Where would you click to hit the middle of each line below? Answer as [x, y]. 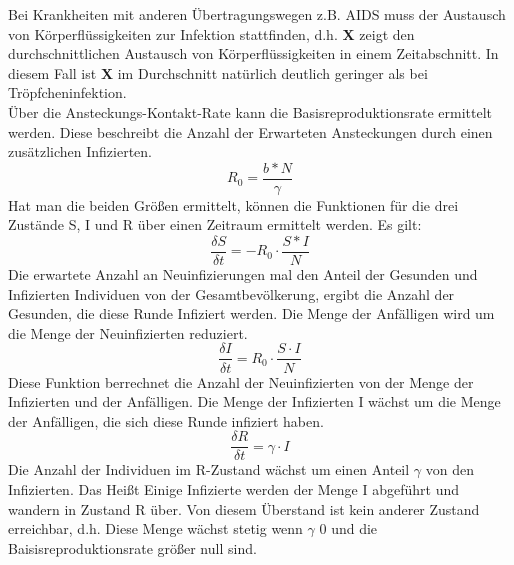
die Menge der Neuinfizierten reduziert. [128, 332]
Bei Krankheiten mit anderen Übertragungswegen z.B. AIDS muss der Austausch [257, 14]
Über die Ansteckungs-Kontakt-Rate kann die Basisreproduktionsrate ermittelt [250, 111]
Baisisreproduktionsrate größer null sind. [132, 547]
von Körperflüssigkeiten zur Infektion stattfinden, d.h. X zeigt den [211, 33]
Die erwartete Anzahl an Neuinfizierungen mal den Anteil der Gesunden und [243, 274]
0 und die [348, 528]
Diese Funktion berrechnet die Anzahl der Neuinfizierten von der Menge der [241, 381]
